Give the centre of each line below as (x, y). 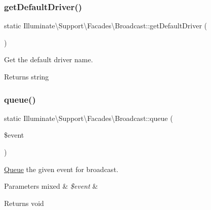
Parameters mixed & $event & (51, 186)
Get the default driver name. (49, 59)
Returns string (27, 76)
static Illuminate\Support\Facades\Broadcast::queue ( (89, 118)
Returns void (24, 203)
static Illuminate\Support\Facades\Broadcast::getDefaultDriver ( (105, 26)
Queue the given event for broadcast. (61, 169)
